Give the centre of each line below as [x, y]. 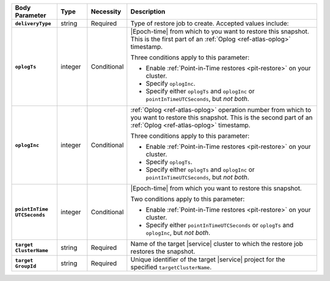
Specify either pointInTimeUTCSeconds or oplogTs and [220, 225]
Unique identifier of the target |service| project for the [208, 259]
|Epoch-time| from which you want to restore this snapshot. [216, 188]
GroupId [26, 266]
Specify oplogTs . [169, 162]
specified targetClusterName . [171, 267]
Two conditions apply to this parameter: [188, 199]
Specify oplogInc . [170, 84]
